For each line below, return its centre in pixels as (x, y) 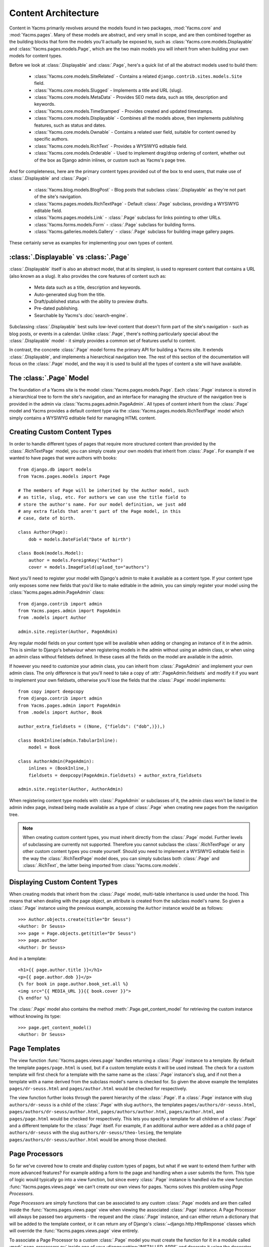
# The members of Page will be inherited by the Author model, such (103, 490)
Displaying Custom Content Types (64, 882)
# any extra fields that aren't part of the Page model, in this (100, 511)
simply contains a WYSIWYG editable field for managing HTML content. (83, 418)
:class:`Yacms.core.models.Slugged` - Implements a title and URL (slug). (108, 90)
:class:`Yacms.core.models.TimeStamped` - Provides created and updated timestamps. (124, 111)
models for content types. (36, 56)
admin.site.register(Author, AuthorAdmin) (71, 789)
